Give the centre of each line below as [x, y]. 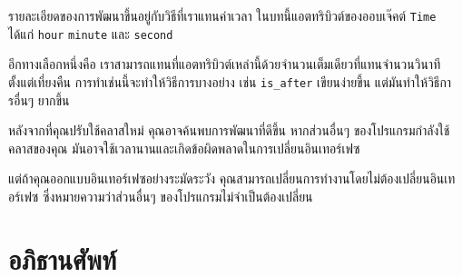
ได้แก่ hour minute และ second [91, 33]
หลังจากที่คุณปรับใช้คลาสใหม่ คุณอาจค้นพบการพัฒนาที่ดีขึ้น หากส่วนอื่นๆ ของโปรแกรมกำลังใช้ [229, 130]
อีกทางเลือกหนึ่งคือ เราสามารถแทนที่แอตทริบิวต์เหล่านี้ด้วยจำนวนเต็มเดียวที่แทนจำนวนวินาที [225, 64]
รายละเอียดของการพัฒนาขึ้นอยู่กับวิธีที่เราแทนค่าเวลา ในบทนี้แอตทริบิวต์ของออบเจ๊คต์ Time [222, 15]
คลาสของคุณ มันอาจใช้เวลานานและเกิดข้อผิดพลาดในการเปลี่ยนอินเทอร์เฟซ [184, 148]
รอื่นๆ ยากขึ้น [39, 99]
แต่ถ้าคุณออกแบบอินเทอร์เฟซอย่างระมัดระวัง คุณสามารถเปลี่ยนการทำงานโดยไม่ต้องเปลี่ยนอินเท [232, 178]
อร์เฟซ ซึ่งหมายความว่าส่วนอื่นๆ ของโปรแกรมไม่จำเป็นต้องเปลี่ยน [161, 196]
